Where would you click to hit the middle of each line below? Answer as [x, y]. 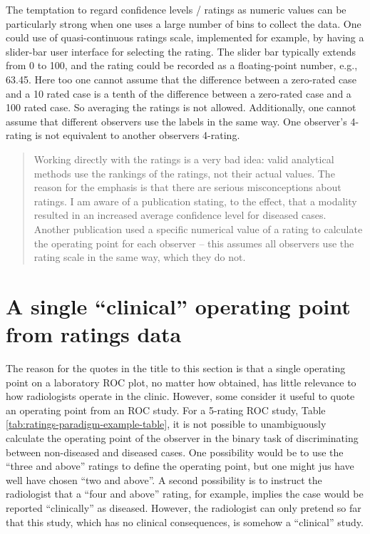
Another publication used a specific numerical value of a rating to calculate [198, 229]
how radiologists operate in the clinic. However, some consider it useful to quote [180, 396]
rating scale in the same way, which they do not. [140, 257]
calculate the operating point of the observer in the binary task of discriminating [182, 437]
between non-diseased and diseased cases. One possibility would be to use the [175, 452]
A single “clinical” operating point [178, 305]
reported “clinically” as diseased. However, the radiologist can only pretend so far [184, 507]
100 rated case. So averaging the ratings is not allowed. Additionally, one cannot [181, 107]
